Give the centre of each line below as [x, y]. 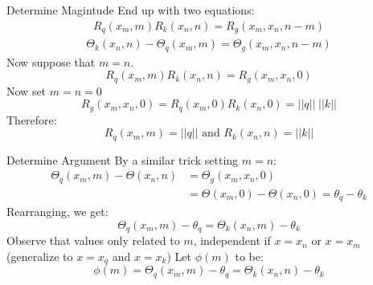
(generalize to [40, 256]
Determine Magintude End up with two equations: [131, 10]
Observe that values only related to [93, 240]
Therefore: [32, 119]
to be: [249, 256]
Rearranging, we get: [57, 212]
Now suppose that [51, 61]
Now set [27, 90]
